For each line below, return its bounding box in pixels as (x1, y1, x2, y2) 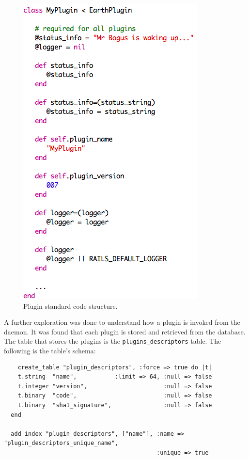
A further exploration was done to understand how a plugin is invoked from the (4, 317, 240, 327)
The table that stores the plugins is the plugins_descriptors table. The (4, 336, 221, 346)
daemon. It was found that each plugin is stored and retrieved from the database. (4, 326, 246, 336)
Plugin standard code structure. (23, 301, 118, 311)
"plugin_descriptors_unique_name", (4, 440, 119, 447)
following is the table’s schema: (4, 346, 96, 356)
